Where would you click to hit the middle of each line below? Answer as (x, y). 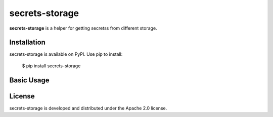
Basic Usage (29, 80)
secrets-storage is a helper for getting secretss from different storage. (83, 28)
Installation (27, 42)
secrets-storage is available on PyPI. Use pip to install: (66, 54)
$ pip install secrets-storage (51, 66)
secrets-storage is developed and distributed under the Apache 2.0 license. (88, 108)
